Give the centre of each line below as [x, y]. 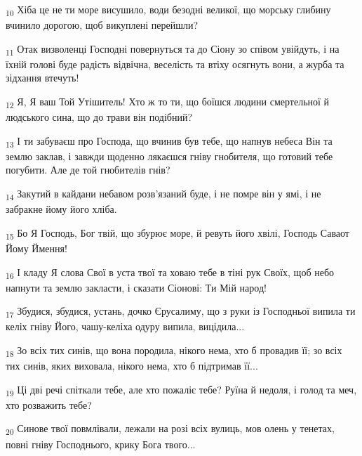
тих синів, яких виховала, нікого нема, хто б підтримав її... [132, 366]
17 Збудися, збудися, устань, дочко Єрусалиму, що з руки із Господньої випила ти [181, 312]
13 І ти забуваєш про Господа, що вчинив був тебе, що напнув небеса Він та [169, 141]
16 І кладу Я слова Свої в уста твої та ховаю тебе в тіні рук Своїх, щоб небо [170, 273]
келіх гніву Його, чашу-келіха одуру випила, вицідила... [125, 326]
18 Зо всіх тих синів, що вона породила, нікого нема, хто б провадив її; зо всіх [174, 351]
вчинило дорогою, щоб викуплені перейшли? [102, 25]
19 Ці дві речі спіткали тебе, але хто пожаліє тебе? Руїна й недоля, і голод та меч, [181, 390]
